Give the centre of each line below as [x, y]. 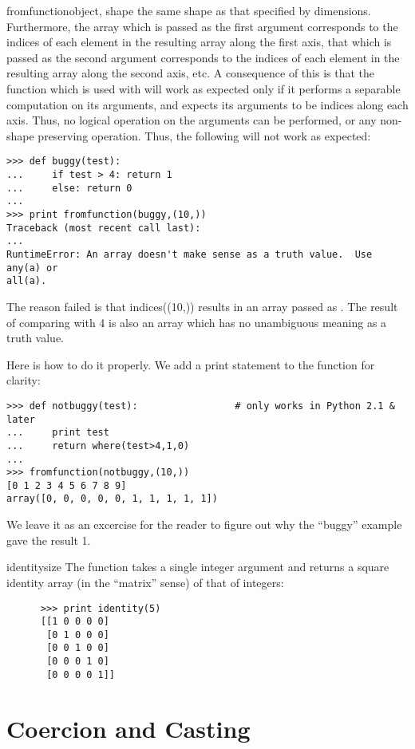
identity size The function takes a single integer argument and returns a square [198, 567]
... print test [58, 433]
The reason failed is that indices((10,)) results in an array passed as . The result [202, 306]
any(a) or [32, 268]
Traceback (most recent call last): [104, 228]
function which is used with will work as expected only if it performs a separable [204, 88]
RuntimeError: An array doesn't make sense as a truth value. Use [190, 254]
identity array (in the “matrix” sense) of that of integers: [145, 582]
